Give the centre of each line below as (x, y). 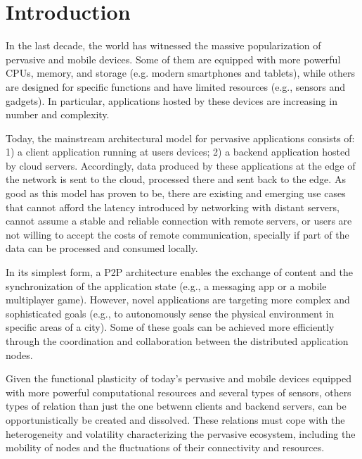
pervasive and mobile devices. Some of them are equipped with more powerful (173, 59)
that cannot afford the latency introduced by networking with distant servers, (173, 207)
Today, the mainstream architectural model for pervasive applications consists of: (180, 138)
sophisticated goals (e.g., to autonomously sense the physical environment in (170, 313)
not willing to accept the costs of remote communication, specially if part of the (177, 234)
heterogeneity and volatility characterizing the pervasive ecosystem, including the (181, 433)
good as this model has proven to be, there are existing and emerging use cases (176, 193)
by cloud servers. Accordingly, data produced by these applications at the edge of (181, 165)
